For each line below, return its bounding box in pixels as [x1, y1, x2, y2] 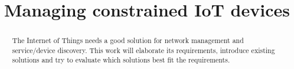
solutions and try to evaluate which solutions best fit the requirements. [12, 55, 230, 65]
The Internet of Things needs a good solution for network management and [12, 35, 244, 45]
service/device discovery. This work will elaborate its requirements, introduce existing [12, 45, 275, 55]
